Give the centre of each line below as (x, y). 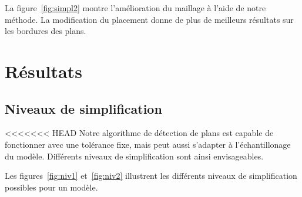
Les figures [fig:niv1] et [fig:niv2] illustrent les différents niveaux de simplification (151, 176)
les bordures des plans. (46, 31)
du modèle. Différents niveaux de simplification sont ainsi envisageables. (134, 156)
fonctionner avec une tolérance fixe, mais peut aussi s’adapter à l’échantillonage (148, 144)
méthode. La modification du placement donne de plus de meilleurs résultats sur (149, 19)
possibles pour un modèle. (51, 187)
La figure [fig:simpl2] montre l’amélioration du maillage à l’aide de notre (135, 8)
